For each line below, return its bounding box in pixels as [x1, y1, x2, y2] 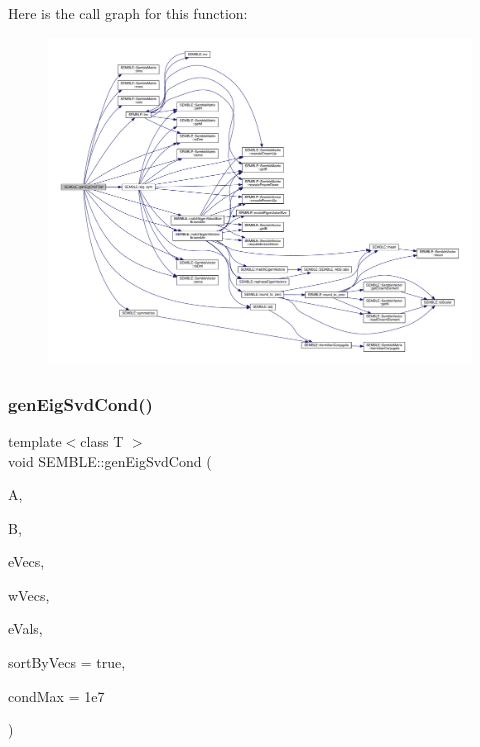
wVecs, [8, 584, 50, 605]
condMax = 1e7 [8, 685, 105, 706]
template [8, 430, 62, 451]
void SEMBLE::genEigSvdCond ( [8, 450, 212, 471]
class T [80, 430, 124, 451]
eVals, [8, 618, 43, 639]
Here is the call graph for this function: [8, 3, 248, 23]
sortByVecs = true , [8, 652, 126, 673]
